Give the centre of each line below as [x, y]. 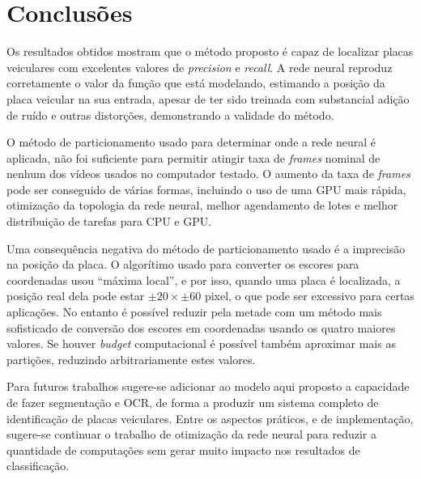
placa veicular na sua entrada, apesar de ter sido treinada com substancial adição [208, 98]
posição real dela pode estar [76, 296]
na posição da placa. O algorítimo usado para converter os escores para [183, 264]
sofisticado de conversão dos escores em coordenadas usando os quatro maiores [201, 327]
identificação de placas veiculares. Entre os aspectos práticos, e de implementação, [210, 418]
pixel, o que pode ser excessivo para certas [309, 296]
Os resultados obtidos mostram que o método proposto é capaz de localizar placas [210, 51]
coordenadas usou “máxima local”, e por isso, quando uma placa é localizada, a [204, 280]
